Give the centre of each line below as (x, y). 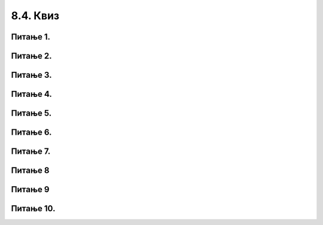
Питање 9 (30, 189)
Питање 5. (31, 113)
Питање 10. (33, 209)
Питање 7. (31, 152)
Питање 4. (31, 94)
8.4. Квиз (35, 16)
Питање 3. (31, 75)
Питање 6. (31, 133)
